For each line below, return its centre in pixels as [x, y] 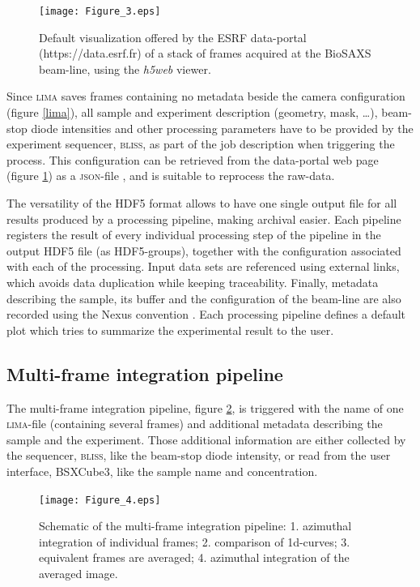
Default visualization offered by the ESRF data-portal [173, 37]
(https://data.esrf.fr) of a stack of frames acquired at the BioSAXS [205, 53]
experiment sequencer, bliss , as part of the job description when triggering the [201, 144]
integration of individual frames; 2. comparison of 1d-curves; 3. [195, 541]
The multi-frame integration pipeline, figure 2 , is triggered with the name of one [205, 407]
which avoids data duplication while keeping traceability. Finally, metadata [193, 282]
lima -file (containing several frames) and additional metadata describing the [195, 424]
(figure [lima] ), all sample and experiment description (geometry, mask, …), [192, 112]
